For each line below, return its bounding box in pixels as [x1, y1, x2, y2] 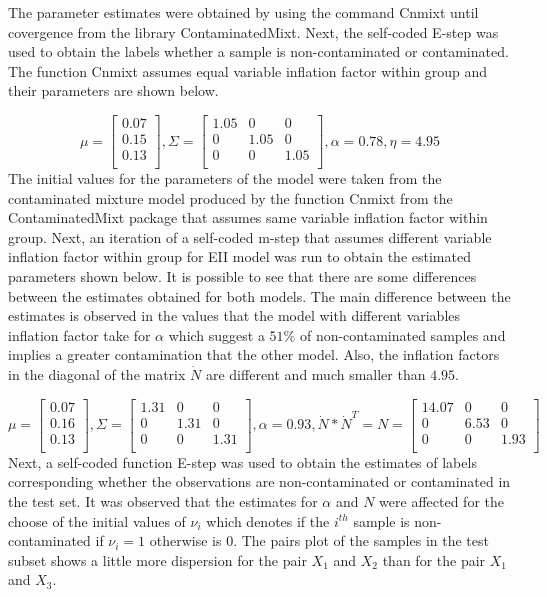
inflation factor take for [8, 324, 151, 345]
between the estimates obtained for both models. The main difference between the [8, 285, 511, 306]
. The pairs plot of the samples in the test [233, 530, 489, 551]
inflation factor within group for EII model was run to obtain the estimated [8, 246, 471, 267]
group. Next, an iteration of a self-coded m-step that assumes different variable [8, 226, 492, 247]
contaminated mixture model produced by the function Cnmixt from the [8, 187, 453, 208]
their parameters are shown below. [8, 80, 219, 101]
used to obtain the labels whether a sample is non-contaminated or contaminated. [8, 41, 509, 62]
